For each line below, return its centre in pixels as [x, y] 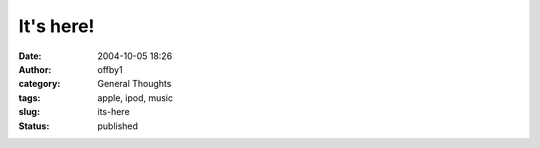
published [118, 126]
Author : [35, 69]
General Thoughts [134, 84]
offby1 [110, 69]
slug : [29, 112]
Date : [30, 56]
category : [39, 84]
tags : [29, 97]
